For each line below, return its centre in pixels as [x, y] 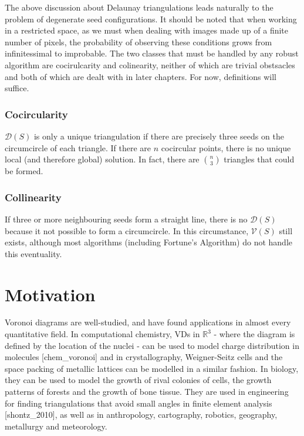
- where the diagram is [254, 334]
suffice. [17, 88]
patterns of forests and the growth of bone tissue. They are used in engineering [147, 392]
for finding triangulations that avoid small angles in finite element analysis [139, 403]
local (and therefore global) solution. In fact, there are [102, 159]
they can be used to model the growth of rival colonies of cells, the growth [138, 380]
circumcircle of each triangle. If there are [78, 147]
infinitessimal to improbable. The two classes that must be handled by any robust [152, 53]
